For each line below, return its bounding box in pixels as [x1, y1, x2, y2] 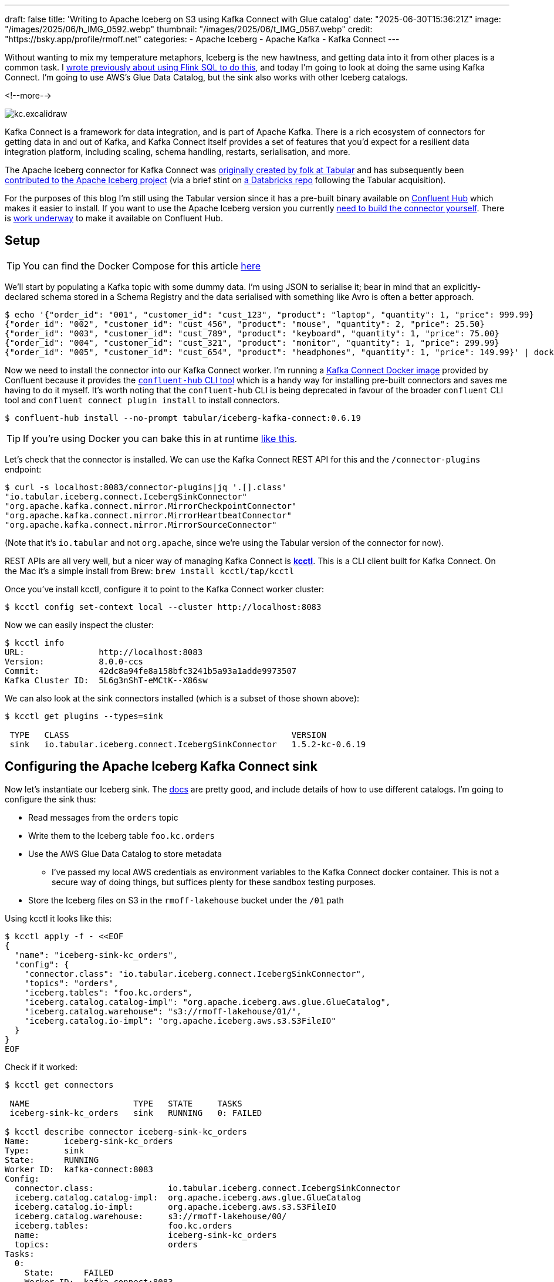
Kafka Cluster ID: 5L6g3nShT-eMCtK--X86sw [5, 675, 208, 685]
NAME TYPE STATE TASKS [9, 1098, 242, 1108]
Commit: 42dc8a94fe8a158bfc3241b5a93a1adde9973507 [5, 666, 297, 676]
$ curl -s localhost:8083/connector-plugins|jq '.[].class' [5, 482, 287, 492]
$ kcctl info [5, 637, 65, 647]
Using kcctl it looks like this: [5, 913, 112, 923]
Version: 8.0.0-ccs [5, 656, 144, 666]
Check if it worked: [5, 1061, 77, 1072]
